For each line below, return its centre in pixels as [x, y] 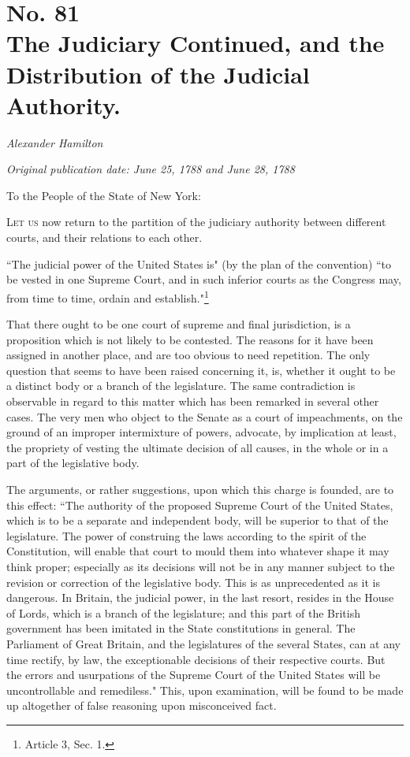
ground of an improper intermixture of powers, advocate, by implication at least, [201, 432]
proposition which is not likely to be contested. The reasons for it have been [190, 339]
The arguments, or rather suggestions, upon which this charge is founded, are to [200, 490]
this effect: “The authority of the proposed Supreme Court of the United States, [200, 505]
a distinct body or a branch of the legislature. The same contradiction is [181, 386]
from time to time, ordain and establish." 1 [108, 296]
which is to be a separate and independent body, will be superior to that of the [198, 520]
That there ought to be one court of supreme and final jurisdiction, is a [179, 324]
